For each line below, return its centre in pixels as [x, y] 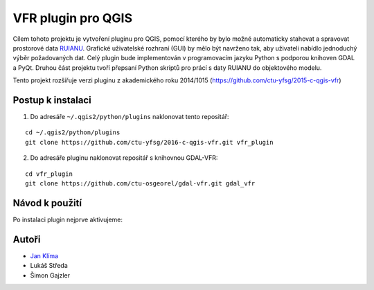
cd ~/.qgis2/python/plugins [73, 133]
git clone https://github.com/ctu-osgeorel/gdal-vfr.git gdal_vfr [140, 183]
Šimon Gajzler [50, 275]
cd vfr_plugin [49, 174]
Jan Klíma [44, 255]
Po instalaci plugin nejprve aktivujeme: [68, 219]
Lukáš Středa [49, 266]
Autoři [27, 239]
